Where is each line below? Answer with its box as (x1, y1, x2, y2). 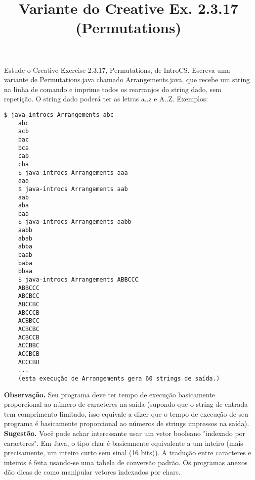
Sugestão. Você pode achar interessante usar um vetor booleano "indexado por (4, 428, 246, 438)
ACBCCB (18, 334, 40, 341)
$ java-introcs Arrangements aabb (18, 218, 131, 226)
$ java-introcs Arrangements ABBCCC (18, 276, 139, 284)
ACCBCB (18, 350, 40, 357)
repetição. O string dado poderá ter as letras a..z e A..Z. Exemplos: (4, 94, 208, 104)
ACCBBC (18, 342, 40, 349)
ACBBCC (18, 317, 40, 325)
